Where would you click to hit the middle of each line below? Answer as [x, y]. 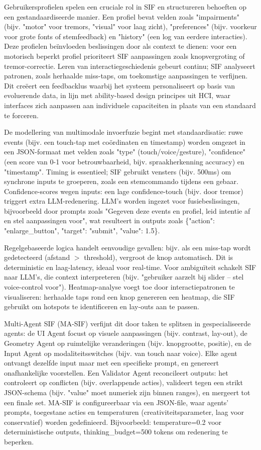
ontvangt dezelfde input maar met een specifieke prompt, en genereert [111, 363]
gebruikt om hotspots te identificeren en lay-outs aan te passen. [102, 306]
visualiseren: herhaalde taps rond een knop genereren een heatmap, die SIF [119, 296]
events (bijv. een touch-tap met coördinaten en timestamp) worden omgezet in [125, 142]
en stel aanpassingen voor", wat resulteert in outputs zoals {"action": [109, 220]
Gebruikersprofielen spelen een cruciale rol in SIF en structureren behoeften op [125, 7]
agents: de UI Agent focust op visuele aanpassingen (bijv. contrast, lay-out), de [126, 333]
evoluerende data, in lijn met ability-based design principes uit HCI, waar [117, 95]
